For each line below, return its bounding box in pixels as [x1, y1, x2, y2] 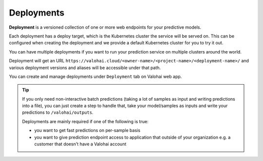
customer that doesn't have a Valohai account [34, 141, 127, 147]
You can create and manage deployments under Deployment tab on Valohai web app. [9, 73, 182, 79]
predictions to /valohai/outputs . [22, 109, 94, 115]
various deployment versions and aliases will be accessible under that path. [9, 65, 161, 71]
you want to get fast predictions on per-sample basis [34, 127, 141, 133]
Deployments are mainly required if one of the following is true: [22, 118, 149, 124]
